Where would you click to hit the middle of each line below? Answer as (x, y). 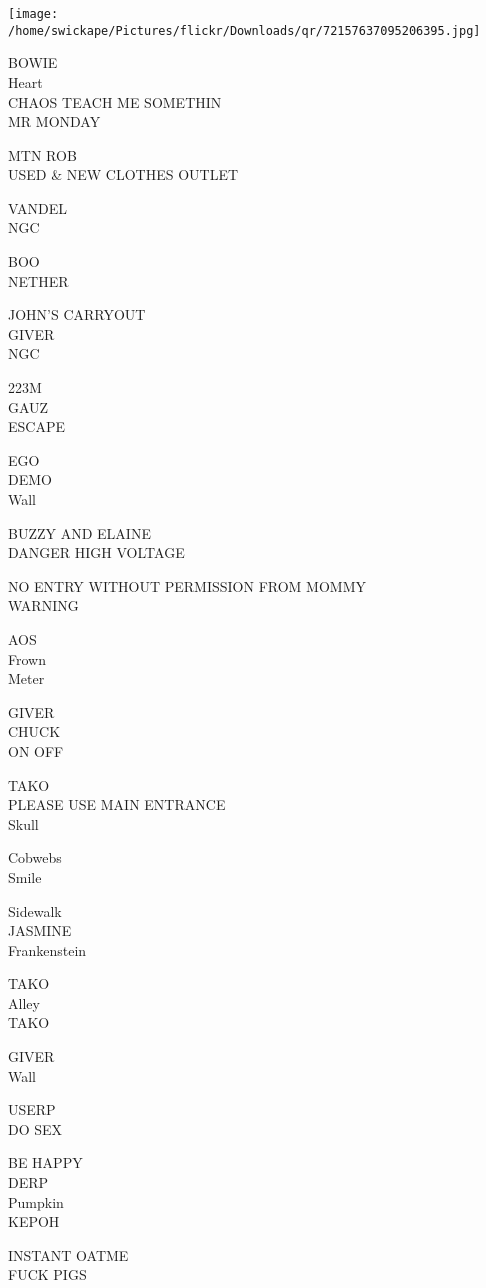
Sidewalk (35, 910)
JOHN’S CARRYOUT (77, 314)
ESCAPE (36, 426)
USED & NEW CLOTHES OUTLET (123, 174)
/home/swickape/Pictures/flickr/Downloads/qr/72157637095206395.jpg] (244, 30)
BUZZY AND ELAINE (79, 532)
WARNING (43, 605)
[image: (33, 14)
